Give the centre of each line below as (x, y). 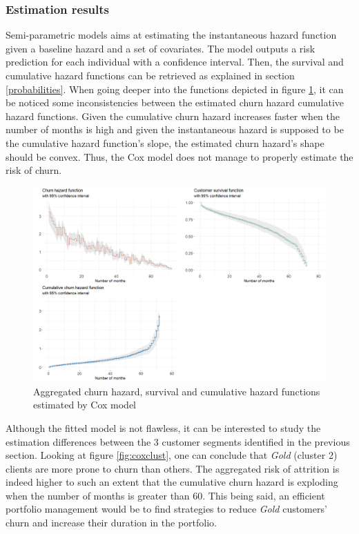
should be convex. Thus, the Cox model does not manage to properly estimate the (179, 156)
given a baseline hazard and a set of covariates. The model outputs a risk (161, 48)
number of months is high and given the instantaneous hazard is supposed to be (175, 129)
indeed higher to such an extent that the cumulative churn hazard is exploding (172, 482)
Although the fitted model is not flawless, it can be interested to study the (163, 427)
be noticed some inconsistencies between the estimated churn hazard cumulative (175, 102)
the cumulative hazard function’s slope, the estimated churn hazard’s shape (165, 142)
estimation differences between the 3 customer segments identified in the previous (178, 441)
